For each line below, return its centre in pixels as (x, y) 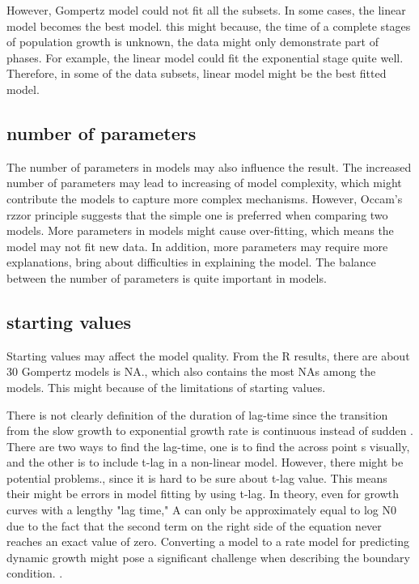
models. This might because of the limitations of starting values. (166, 387)
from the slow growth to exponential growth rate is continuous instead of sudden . (210, 431)
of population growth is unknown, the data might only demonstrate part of (193, 42)
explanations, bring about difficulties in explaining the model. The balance (191, 262)
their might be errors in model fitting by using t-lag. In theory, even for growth (203, 494)
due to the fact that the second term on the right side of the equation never (194, 525)
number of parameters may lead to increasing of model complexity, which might (204, 183)
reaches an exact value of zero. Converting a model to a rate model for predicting (208, 541)
